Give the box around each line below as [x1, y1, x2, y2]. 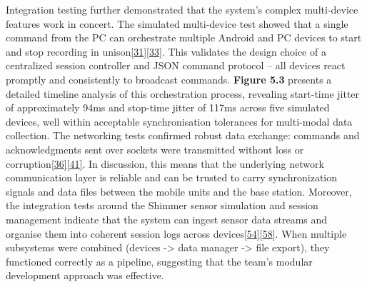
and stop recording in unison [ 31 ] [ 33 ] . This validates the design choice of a [6, 44, 326, 59]
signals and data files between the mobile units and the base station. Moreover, [6, 183, 352, 198]
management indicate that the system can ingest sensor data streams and [6, 211, 328, 226]
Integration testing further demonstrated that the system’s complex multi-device [6, 2, 358, 16]
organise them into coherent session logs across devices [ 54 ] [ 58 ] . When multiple [6, 226, 347, 241]
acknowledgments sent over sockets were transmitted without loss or [6, 141, 304, 156]
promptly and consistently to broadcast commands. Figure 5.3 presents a [6, 71, 332, 86]
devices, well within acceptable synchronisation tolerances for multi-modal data [6, 114, 353, 129]
